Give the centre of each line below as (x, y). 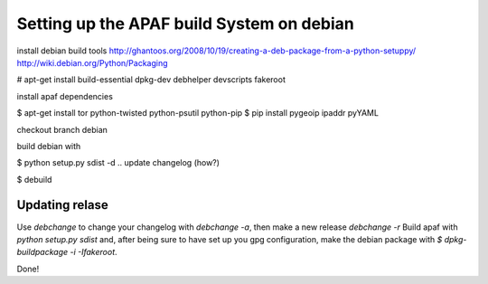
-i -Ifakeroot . (93, 252)
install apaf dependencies (65, 96)
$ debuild (34, 179)
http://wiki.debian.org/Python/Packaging (92, 62)
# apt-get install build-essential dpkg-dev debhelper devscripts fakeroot (151, 80)
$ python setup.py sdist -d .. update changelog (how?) (118, 163)
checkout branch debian (62, 129)
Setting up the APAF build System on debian (185, 24)
